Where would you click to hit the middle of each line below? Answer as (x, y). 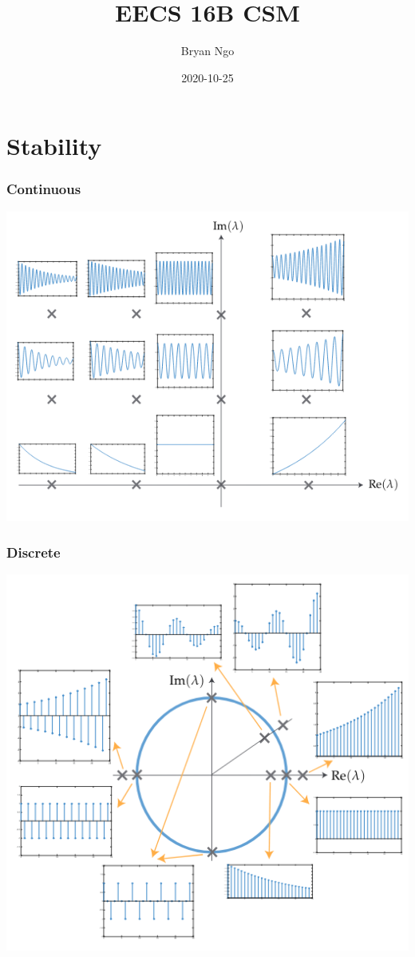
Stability (54, 146)
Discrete (34, 552)
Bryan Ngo (207, 51)
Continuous (44, 189)
